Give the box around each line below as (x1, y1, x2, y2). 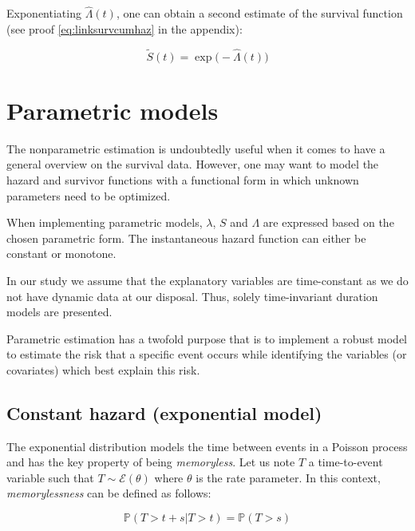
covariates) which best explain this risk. (6, 361, 200, 378)
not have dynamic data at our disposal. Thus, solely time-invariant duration (6, 287, 378, 304)
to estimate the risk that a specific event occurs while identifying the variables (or (6, 346, 407, 363)
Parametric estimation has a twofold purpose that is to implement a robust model (6, 330, 407, 347)
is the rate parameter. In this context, (196, 469, 381, 485)
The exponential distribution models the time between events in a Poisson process (6, 438, 408, 454)
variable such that (6, 469, 94, 485)
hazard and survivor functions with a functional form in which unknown (6, 171, 359, 188)
